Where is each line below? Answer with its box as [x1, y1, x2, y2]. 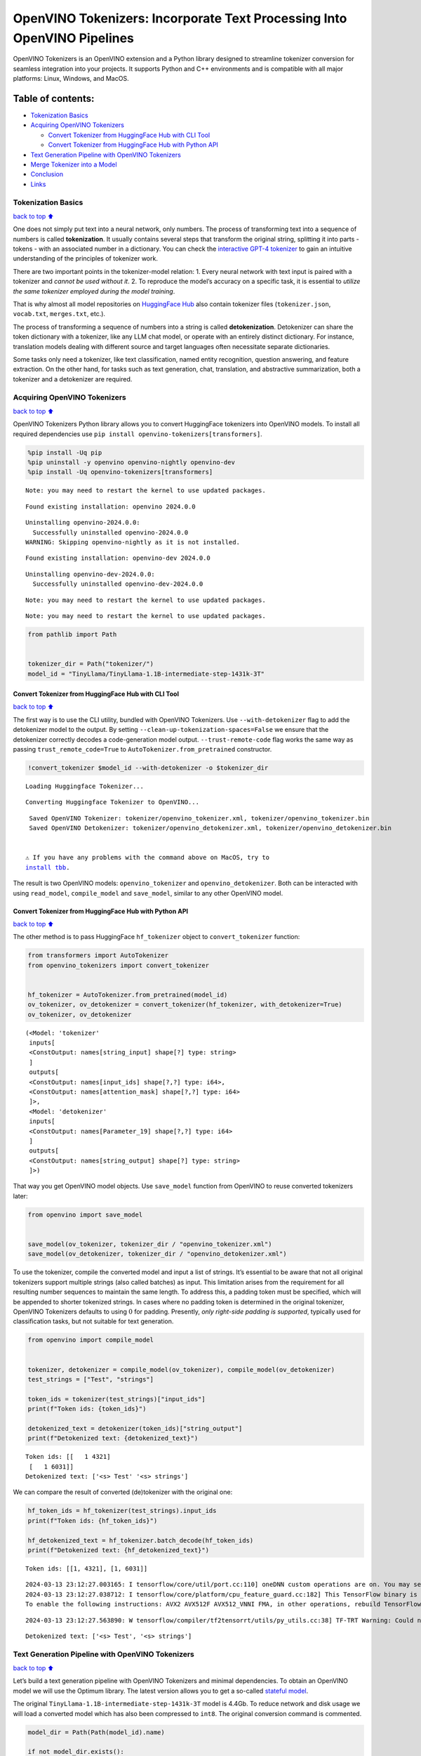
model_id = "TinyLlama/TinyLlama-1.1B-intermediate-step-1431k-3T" [27, 669, 265, 678]
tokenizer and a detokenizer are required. [13, 374, 133, 383]
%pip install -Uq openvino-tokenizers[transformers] [27, 468, 213, 476]
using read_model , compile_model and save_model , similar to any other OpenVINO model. [13, 889, 283, 897]
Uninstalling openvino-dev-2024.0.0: [25, 570, 156, 578]
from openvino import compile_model [27, 1336, 154, 1344]
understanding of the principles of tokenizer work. [13, 254, 158, 263]
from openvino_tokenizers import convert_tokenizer [27, 961, 210, 969]
